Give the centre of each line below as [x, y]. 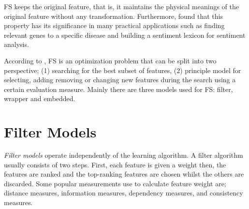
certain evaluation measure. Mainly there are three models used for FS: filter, [118, 89]
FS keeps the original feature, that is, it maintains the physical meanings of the [121, 6]
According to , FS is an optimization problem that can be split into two [110, 60]
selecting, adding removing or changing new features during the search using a [120, 80]
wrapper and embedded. [40, 98]
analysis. [16, 44]
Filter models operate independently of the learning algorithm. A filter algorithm [124, 155]
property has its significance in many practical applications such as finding [114, 25]
